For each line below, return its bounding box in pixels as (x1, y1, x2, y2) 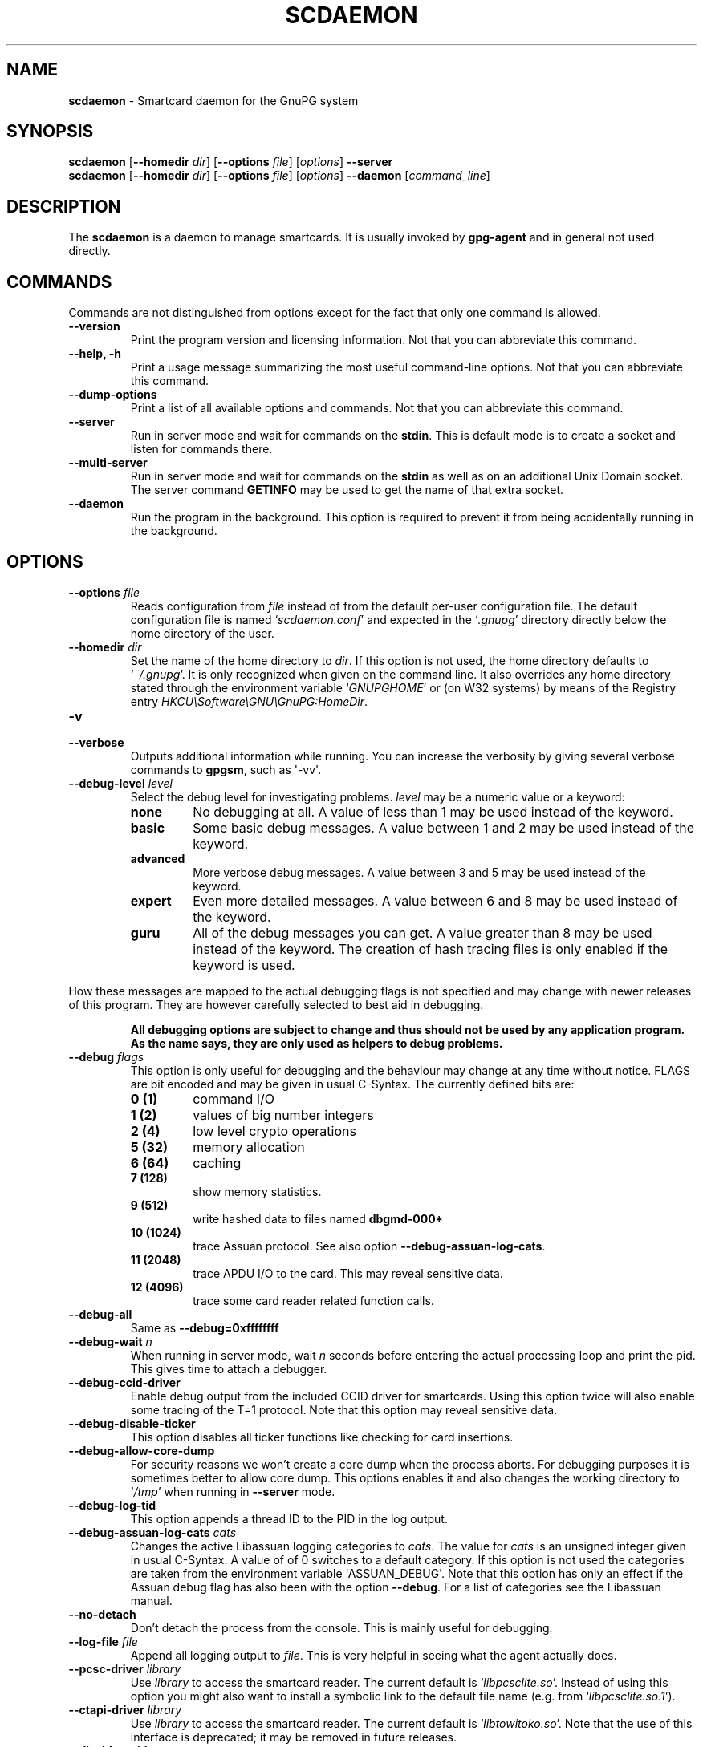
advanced (130, 851, 185, 865)
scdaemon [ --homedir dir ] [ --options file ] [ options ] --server (68, 155, 393, 169)
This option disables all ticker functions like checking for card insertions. (130, 1429, 514, 1444)
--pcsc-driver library (68, 1661, 181, 1676)
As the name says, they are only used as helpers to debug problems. (130, 1036, 503, 1050)
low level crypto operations (193, 1122, 356, 1139)
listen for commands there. (130, 442, 273, 456)
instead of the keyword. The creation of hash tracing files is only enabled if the (193, 940, 668, 957)
